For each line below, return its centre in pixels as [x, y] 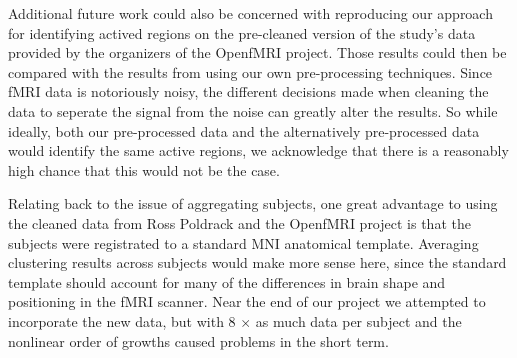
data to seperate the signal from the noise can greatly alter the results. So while [253, 110]
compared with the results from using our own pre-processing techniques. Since [250, 71]
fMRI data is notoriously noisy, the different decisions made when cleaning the [248, 91]
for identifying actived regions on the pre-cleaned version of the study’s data [242, 32]
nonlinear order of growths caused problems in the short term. [198, 340]
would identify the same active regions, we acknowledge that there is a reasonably [258, 150]
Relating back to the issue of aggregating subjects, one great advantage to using [253, 203]
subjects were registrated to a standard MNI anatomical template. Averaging [243, 242]
